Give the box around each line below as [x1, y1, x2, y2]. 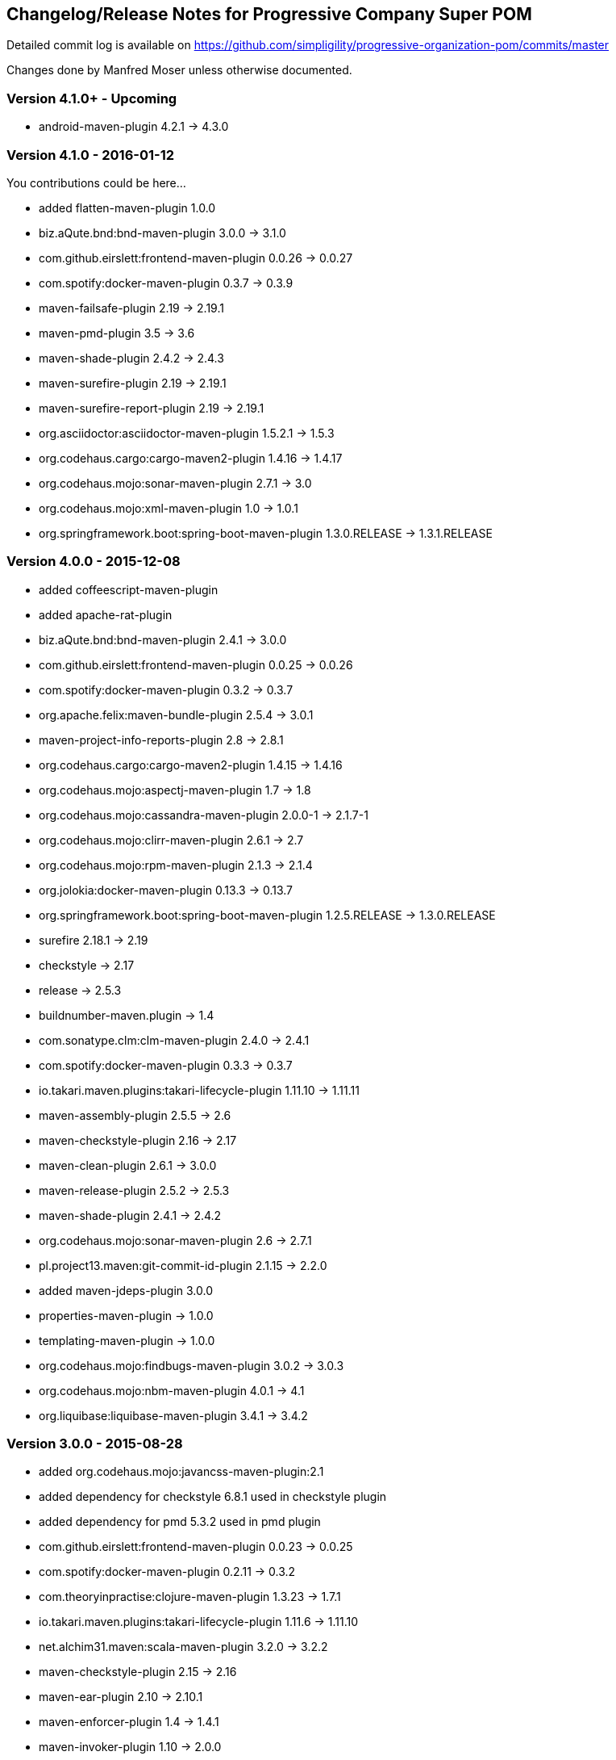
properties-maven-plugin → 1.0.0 [39, 1308, 214, 1322]
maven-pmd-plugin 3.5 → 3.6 [39, 325, 195, 340]
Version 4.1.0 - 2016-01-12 [6, 146, 175, 163]
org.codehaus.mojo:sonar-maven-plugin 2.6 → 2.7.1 [39, 1233, 312, 1247]
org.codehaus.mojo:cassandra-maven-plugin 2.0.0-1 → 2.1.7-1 [39, 807, 368, 822]
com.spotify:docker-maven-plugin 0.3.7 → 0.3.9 [39, 275, 293, 290]
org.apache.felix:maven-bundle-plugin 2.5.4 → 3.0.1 [39, 707, 314, 722]
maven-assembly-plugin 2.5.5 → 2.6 [39, 1108, 231, 1122]
